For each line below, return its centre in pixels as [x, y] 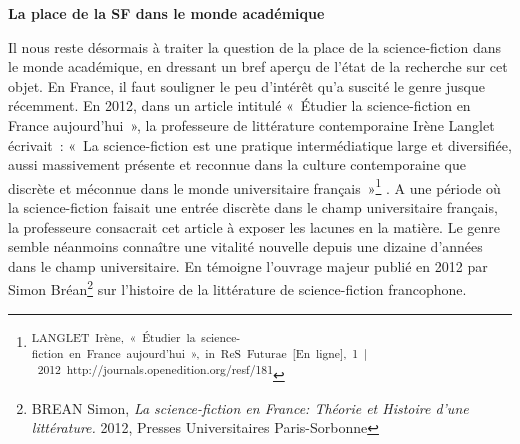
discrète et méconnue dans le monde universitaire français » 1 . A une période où [254, 186]
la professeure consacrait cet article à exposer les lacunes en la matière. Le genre [254, 226]
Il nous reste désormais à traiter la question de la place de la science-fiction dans [254, 46]
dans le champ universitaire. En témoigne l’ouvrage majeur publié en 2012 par [248, 265]
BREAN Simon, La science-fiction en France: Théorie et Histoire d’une [250, 407]
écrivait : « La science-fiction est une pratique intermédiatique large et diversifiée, [260, 144]
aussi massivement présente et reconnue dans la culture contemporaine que [237, 164]
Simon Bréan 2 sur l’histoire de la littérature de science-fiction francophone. [237, 288]
